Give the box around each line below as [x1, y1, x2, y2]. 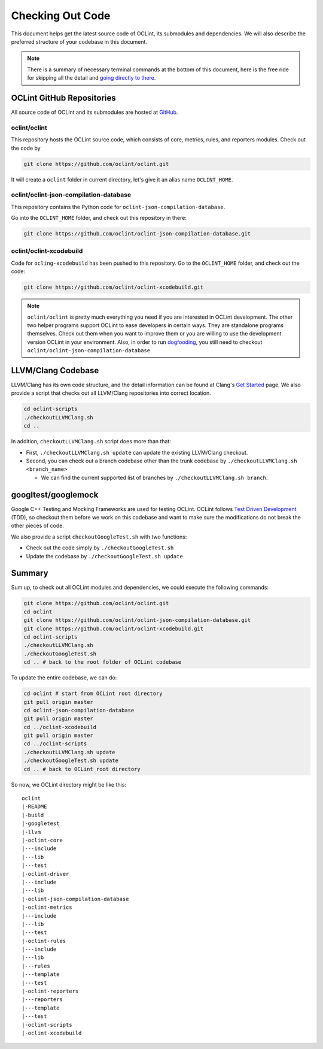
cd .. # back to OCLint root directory [23, 766, 141, 772]
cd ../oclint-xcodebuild [23, 724, 97, 730]
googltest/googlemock [11, 489, 99, 500]
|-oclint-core [22, 836, 63, 844]
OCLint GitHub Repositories [11, 93, 116, 103]
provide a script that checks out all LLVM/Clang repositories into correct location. [11, 389, 212, 397]
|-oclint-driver [22, 870, 69, 877]
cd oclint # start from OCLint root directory [23, 690, 163, 697]
